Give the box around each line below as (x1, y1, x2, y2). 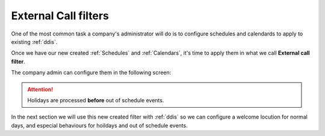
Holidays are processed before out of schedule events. (27, 96, 164, 104)
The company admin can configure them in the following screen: (11, 69, 172, 76)
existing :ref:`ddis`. (11, 38, 58, 45)
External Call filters (11, 9, 110, 22)
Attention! (27, 85, 54, 93)
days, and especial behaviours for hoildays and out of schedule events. (11, 122, 188, 129)
